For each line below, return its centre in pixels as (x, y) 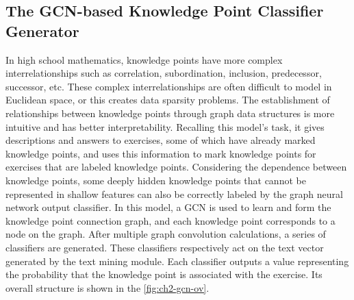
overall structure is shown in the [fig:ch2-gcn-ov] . (108, 287)
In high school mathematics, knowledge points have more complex (144, 59)
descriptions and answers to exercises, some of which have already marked (161, 140)
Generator (42, 30)
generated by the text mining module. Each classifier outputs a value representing (177, 261)
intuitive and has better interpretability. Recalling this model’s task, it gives (165, 126)
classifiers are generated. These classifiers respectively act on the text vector (165, 247)
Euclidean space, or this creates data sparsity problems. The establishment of (168, 100)
